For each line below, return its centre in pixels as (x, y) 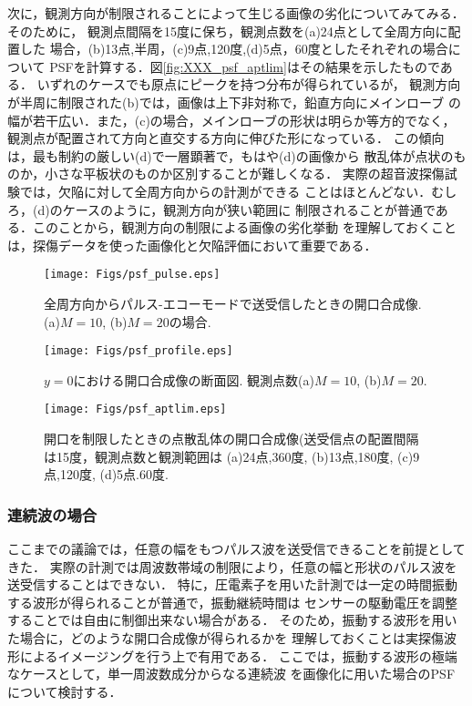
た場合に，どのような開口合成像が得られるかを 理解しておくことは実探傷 (226, 638)
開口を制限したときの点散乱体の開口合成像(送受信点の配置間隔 (231, 439)
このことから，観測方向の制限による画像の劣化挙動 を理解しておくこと (244, 227)
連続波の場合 (52, 514)
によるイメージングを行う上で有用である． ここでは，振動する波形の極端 (238, 655)
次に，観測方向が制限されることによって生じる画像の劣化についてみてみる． (236, 13)
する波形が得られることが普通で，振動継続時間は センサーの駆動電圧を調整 (233, 602)
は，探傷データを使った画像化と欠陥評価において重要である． (192, 245)
